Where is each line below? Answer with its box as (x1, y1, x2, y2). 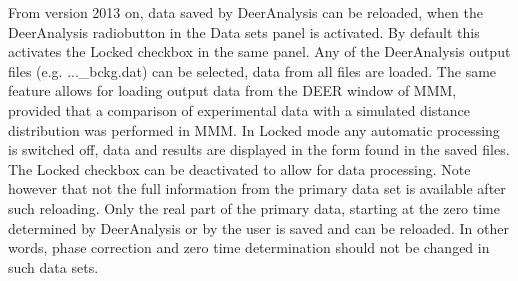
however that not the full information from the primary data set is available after (8, 178, 506, 199)
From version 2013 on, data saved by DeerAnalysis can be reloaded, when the (8, 2, 483, 22)
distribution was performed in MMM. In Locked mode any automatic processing (8, 119, 500, 140)
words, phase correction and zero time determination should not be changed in (8, 237, 490, 258)
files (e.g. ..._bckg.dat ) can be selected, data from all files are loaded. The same (8, 60, 497, 81)
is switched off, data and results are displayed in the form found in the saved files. (8, 139, 510, 160)
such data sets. (8, 256, 99, 277)
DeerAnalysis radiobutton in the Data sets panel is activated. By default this (8, 21, 480, 42)
